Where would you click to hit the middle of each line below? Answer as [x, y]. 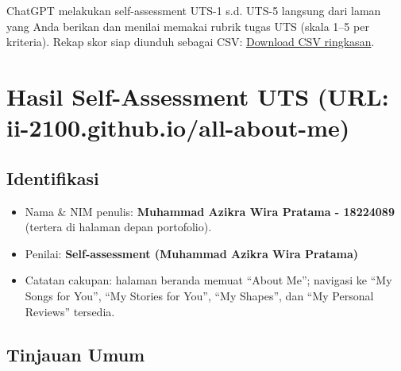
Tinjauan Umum [76, 354]
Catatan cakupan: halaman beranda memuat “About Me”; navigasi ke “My [208, 280]
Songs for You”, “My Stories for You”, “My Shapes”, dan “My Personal [199, 295]
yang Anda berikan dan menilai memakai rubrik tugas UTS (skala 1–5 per [188, 26]
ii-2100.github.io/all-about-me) [178, 128]
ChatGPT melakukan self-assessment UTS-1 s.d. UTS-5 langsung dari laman [194, 10]
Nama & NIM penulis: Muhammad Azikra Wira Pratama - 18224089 [210, 211]
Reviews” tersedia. [70, 311]
